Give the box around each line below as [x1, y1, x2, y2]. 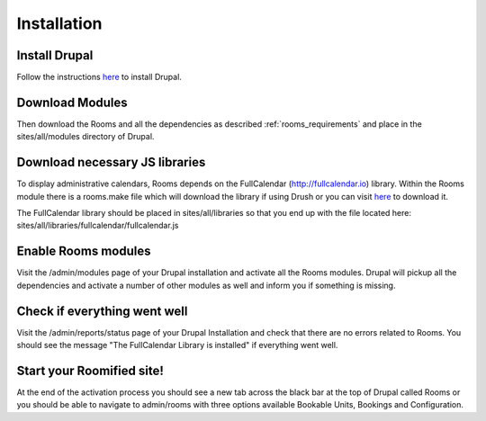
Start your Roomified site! [16, 363, 164, 378]
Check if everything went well [16, 303, 188, 318]
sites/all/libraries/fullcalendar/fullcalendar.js [16, 220, 179, 231]
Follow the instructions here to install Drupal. [16, 72, 182, 83]
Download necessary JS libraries [16, 155, 206, 170]
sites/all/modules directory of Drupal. [16, 131, 155, 142]
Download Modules [16, 94, 128, 110]
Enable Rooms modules [16, 244, 151, 259]
